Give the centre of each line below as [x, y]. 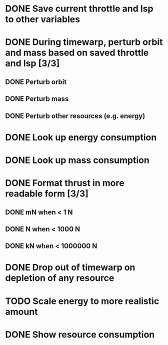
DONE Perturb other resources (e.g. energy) [75, 116]
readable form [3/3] [47, 194]
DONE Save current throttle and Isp [79, 9]
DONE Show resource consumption [80, 334]
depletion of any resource [60, 278]
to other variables [43, 19]
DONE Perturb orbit [36, 82]
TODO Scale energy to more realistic [82, 301]
